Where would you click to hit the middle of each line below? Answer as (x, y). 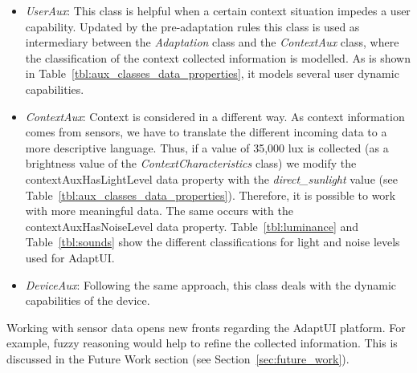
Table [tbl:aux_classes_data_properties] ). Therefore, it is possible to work (211, 195)
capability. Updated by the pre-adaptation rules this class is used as (192, 26)
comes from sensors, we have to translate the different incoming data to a (206, 132)
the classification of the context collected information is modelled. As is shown (218, 57)
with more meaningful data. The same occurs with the (159, 211)
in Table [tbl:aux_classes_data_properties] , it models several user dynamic (212, 73)
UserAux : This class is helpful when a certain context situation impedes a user (218, 10)
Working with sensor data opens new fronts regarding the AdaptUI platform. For (206, 327)
